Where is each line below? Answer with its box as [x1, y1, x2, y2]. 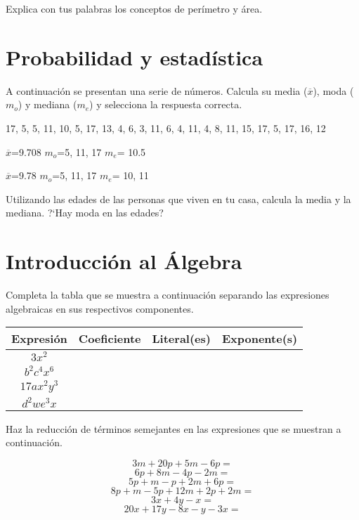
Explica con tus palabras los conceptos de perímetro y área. [6, 1, 263, 15]
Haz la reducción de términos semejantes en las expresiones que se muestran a [6, 421, 341, 436]
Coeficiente [78, 330, 141, 347]
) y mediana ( [18, 97, 77, 112]
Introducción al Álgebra [6, 247, 242, 275]
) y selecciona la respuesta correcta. [89, 97, 242, 112]
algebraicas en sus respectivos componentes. [6, 301, 194, 316]
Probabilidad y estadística [6, 42, 263, 71]
